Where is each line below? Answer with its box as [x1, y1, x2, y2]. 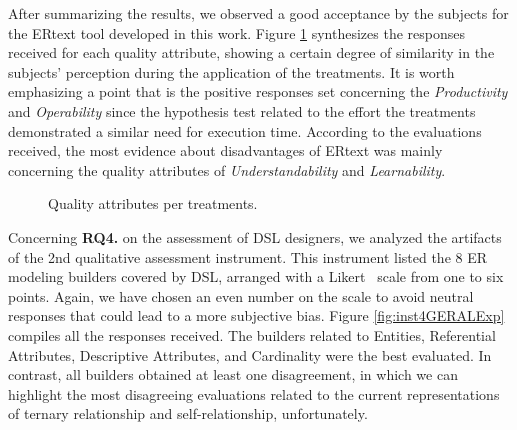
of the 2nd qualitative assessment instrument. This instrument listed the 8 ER [8, 246, 488, 267]
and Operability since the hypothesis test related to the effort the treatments [8, 100, 476, 121]
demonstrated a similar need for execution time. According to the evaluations [8, 120, 482, 141]
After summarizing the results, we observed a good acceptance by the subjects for [8, 3, 509, 23]
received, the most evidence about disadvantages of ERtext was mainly [8, 140, 443, 161]
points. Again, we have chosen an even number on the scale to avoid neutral [8, 285, 474, 306]
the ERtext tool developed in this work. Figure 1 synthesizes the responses [8, 22, 465, 43]
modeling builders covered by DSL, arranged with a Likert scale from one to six [8, 266, 504, 287]
